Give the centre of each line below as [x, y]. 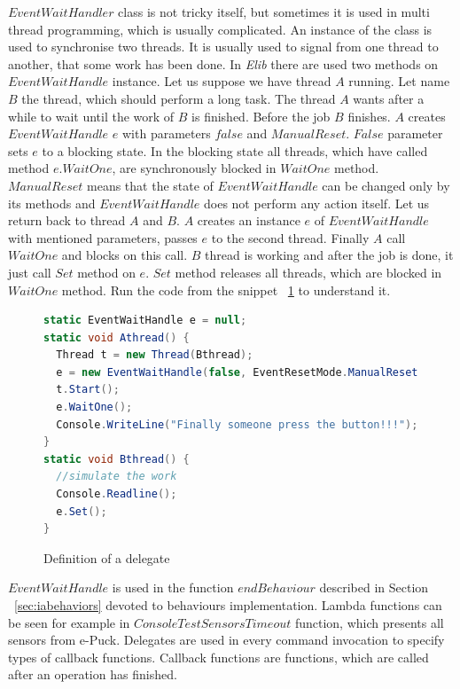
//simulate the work [117, 477]
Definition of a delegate [107, 557]
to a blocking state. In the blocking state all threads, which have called [235, 150]
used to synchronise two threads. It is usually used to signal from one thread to [223, 47]
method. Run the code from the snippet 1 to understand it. [226, 290]
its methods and [52, 203]
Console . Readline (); [117, 494]
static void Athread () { [117, 337]
